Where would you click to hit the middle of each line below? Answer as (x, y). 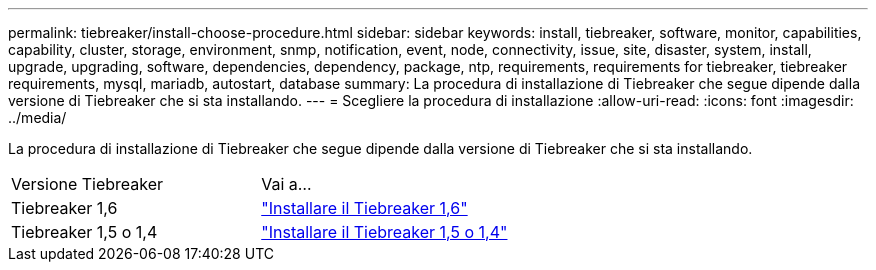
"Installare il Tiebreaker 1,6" (364, 208)
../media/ (37, 117)
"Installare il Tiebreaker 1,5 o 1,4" (384, 232)
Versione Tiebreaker (87, 184)
